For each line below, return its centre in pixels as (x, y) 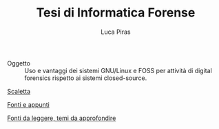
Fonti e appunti (28, 104)
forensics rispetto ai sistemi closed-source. (86, 78)
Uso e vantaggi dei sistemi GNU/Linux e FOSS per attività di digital (118, 70)
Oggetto (19, 63)
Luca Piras (116, 32)
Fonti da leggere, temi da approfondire (62, 118)
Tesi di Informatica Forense (116, 13)
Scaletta (19, 91)
